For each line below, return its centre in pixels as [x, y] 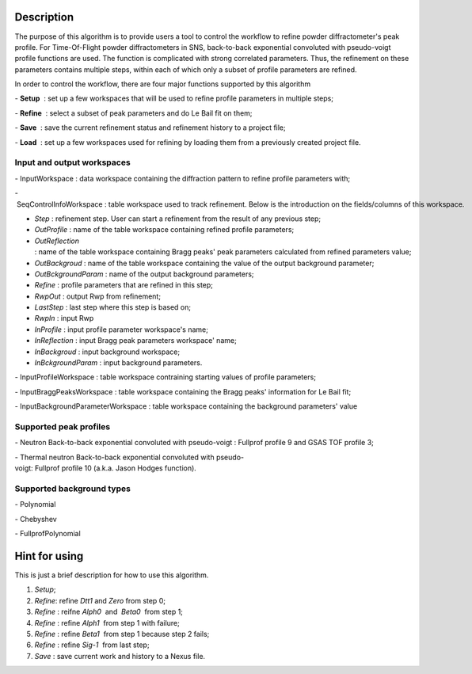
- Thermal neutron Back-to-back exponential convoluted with [114, 457]
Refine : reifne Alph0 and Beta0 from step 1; [109, 612]
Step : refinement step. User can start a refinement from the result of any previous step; [178, 219]
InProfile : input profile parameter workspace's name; [122, 329]
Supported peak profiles [63, 426]
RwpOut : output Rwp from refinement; [98, 296]
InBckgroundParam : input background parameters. [118, 363]
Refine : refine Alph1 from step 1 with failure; [107, 623]
